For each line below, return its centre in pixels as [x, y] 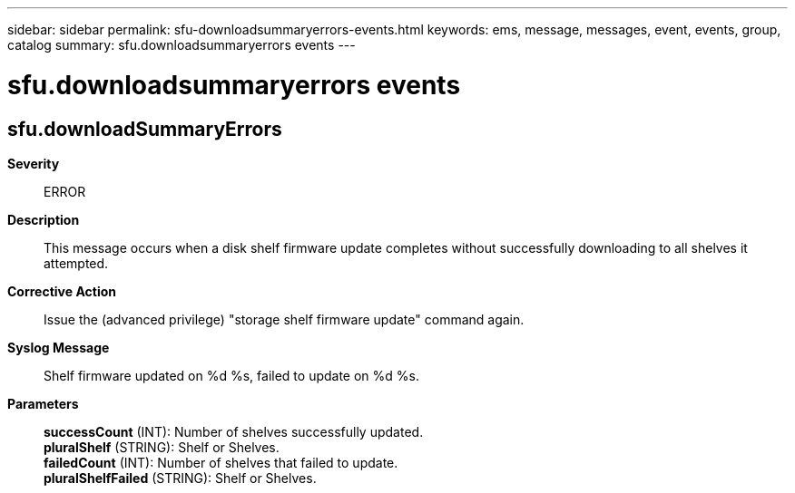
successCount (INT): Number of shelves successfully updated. [234, 431]
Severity [34, 163]
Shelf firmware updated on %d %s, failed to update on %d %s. [231, 375]
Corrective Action [62, 291]
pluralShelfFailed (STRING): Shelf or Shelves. [180, 478]
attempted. [76, 263]
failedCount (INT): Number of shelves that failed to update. [221, 462]
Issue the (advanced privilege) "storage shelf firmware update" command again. [284, 319]
